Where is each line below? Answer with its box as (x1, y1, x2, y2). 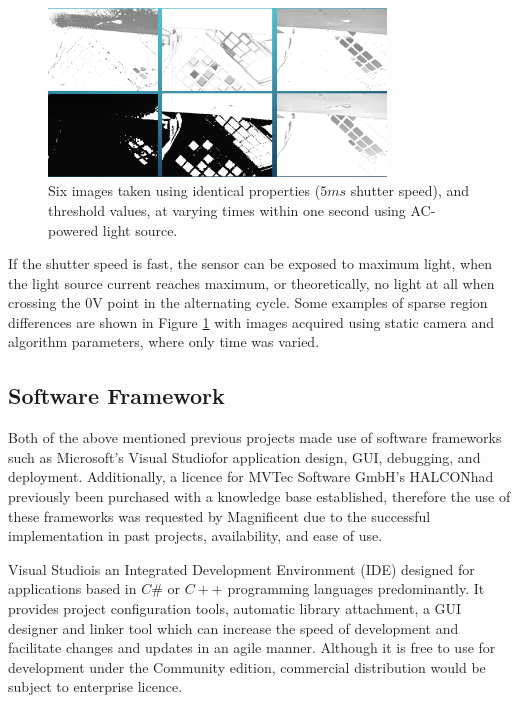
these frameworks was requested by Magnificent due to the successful (8, 505, 431, 526)
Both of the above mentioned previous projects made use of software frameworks (8, 427, 502, 448)
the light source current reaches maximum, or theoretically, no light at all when (8, 272, 495, 293)
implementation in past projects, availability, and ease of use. (8, 525, 383, 546)
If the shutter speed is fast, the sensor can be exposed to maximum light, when (8, 253, 492, 274)
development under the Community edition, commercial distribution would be (8, 656, 486, 677)
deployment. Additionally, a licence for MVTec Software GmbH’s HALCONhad (8, 466, 494, 487)
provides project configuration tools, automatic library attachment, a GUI (8, 598, 462, 619)
